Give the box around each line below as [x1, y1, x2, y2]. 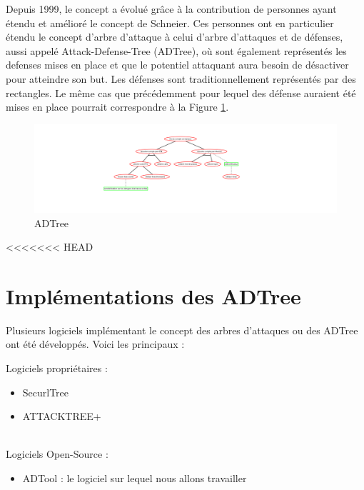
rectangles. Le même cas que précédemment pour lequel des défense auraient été [6, 85, 356, 100]
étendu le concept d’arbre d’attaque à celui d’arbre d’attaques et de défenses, [6, 29, 343, 44]
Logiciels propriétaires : [6, 361, 108, 376]
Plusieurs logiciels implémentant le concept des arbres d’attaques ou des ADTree [6, 322, 358, 337]
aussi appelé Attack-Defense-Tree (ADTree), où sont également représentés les [6, 43, 347, 58]
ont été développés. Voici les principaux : [6, 336, 185, 351]
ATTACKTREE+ [22, 409, 101, 424]
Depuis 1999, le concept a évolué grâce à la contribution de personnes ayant [6, 1, 337, 16]
